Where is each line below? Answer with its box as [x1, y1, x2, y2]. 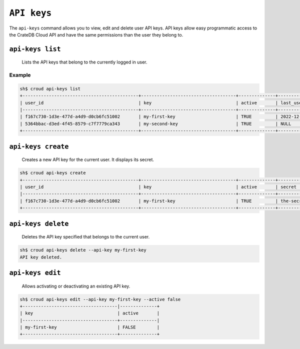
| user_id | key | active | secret [19, 184, 297, 189]
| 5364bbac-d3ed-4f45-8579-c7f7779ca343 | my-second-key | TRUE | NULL [19, 120, 291, 126]
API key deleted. [19, 254, 62, 260]
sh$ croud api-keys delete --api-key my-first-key [19, 247, 147, 253]
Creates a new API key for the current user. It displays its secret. [21, 156, 154, 162]
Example [9, 71, 31, 78]
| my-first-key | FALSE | [19, 324, 160, 330]
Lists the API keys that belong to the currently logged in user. [21, 59, 147, 65]
